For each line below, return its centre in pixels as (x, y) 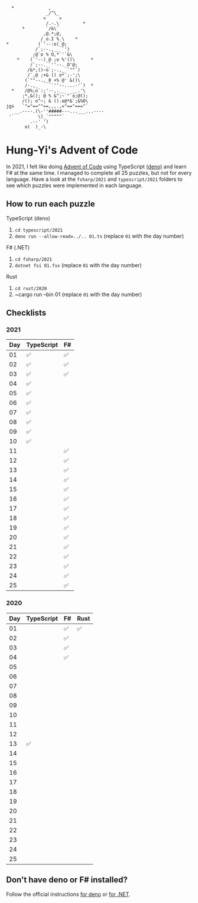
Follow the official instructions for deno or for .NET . (69, 894)
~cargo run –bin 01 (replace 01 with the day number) (78, 294)
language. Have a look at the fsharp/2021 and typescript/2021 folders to (95, 179)
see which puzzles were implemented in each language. (74, 185)
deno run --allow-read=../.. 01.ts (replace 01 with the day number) (99, 236)
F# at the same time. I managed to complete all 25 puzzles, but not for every (99, 173)
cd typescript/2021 (39, 230)
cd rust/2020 (31, 288)
